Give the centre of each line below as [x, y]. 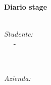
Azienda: [17, 78]
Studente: [18, 33]
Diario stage [26, 6]
